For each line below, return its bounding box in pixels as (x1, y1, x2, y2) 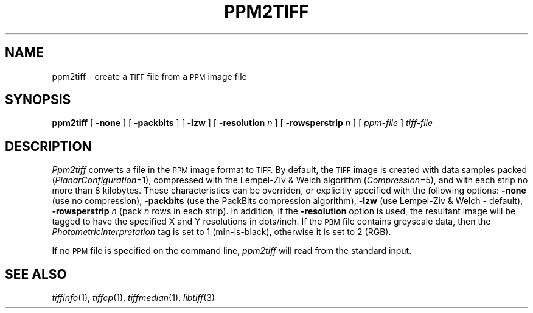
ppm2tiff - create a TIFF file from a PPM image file (52, 71, 247, 82)
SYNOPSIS (5, 92, 71, 108)
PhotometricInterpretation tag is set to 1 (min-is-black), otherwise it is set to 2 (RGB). (52, 227, 391, 237)
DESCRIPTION (5, 138, 92, 154)
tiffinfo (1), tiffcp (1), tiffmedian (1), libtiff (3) (52, 292, 215, 303)
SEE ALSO (5, 266, 67, 282)
